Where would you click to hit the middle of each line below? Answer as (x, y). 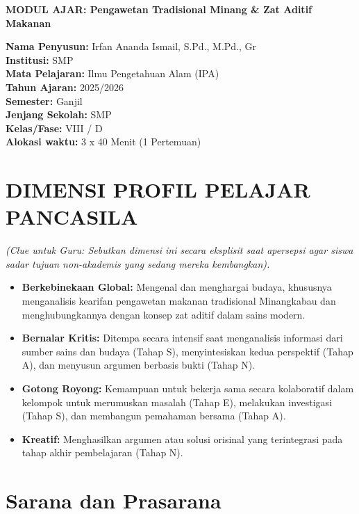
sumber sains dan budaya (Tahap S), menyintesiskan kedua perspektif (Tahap (187, 351)
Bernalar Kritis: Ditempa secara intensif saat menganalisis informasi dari (182, 338)
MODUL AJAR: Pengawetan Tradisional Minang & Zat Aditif (159, 9)
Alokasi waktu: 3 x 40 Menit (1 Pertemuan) (103, 142)
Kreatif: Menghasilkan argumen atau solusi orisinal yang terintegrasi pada (182, 439)
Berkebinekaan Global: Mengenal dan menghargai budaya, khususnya (177, 287)
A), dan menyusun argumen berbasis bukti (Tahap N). (138, 365)
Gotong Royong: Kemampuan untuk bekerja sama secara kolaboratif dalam (188, 388)
